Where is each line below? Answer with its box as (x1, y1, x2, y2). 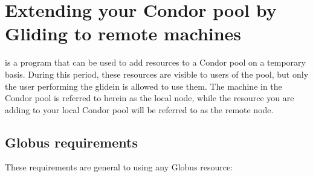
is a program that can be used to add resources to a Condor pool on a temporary (5, 56, 306, 69)
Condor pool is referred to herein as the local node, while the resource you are (5, 92, 294, 104)
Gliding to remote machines (5, 21, 242, 46)
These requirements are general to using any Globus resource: (5, 161, 233, 173)
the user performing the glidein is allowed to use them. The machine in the (5, 79, 282, 92)
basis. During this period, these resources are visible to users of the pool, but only (5, 67, 309, 80)
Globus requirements (5, 132, 138, 151)
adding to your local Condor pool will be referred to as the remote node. (5, 103, 274, 116)
